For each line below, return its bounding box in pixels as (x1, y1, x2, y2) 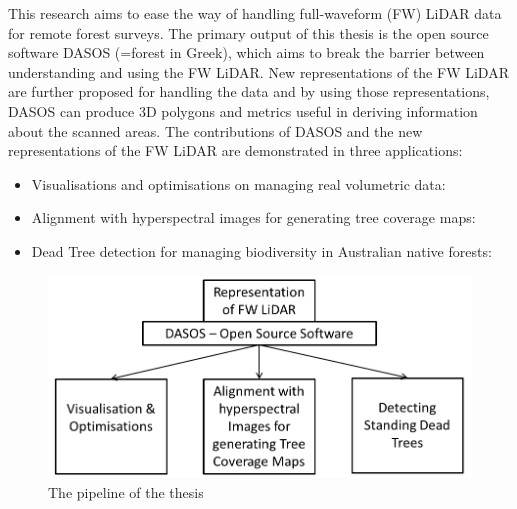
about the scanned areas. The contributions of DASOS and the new (8, 120, 423, 141)
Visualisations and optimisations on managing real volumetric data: (31, 173, 446, 194)
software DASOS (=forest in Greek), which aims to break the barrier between (8, 42, 485, 63)
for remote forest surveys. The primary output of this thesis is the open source (8, 22, 489, 43)
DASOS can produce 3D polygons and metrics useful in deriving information (8, 100, 478, 121)
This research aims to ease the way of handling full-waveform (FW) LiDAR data (8, 3, 502, 23)
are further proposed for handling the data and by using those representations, (8, 81, 490, 102)
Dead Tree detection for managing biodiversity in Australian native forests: (31, 240, 492, 261)
